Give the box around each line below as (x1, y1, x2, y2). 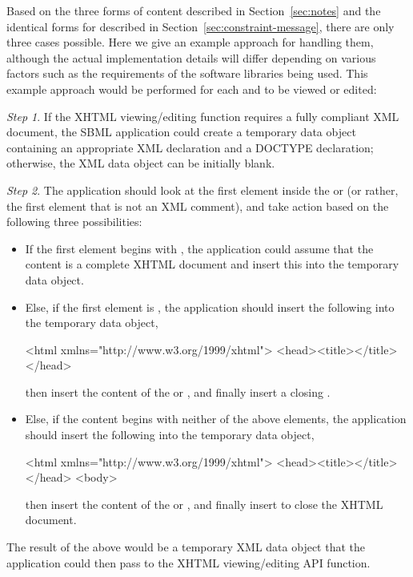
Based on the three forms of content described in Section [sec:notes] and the (6, 2, 381, 18)
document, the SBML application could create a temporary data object (6, 123, 356, 140)
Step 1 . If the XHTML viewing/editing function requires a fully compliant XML (6, 107, 399, 124)
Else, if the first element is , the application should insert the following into (25, 298, 395, 315)
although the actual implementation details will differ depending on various (6, 49, 376, 66)
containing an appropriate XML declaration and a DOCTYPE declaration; (6, 139, 374, 155)
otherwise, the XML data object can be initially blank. (6, 155, 275, 171)
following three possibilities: (6, 213, 142, 230)
